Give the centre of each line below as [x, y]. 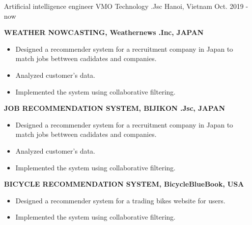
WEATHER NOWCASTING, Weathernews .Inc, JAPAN [104, 32]
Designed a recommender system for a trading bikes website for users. [120, 200]
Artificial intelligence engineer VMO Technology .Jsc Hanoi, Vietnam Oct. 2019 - [126, 6]
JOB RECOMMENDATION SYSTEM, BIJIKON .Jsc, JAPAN [115, 108]
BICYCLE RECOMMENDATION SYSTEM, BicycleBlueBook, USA [124, 184]
